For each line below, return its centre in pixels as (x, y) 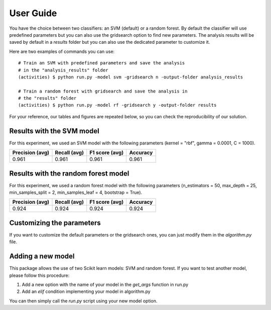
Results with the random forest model (69, 173)
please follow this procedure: (39, 275)
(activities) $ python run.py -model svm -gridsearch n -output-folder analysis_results (131, 77)
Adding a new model (42, 256)
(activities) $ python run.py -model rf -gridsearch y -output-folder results (117, 105)
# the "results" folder (47, 98)
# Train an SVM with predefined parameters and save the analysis (102, 63)
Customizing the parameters (55, 223)
